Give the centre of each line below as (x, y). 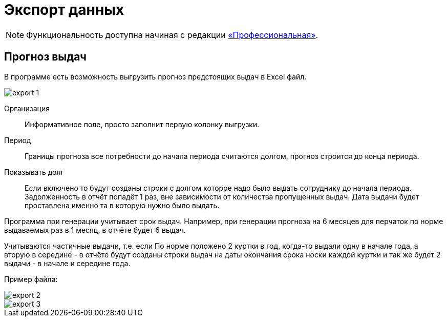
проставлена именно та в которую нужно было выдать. (122, 205)
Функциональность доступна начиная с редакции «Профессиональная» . (172, 35)
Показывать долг (34, 172)
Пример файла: (31, 279)
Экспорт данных (64, 10)
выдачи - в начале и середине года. (67, 263)
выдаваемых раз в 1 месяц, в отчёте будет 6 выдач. (95, 230)
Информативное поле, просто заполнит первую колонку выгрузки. (142, 124)
